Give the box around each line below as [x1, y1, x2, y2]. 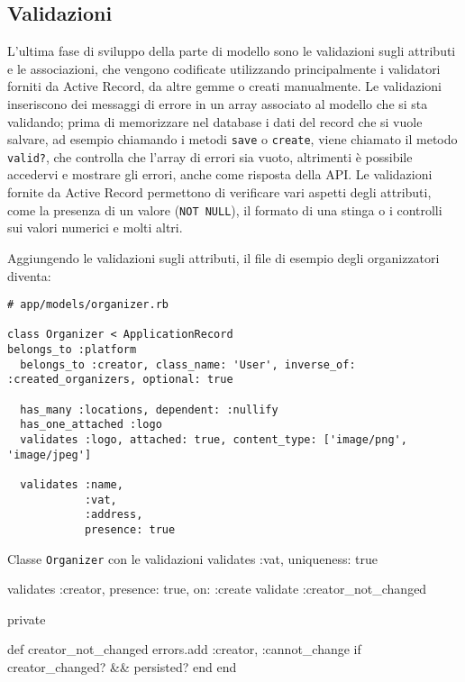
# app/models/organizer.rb [7, 298, 169, 312]
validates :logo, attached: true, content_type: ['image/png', [20, 433, 407, 447]
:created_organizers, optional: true [7, 373, 233, 386]
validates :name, [20, 477, 123, 491]
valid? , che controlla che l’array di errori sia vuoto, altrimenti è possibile [7, 147, 413, 166]
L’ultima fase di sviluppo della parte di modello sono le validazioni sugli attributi [7, 41, 456, 60]
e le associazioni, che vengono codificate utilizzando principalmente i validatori [7, 59, 441, 77]
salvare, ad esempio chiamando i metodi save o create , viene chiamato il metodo [7, 130, 458, 149]
